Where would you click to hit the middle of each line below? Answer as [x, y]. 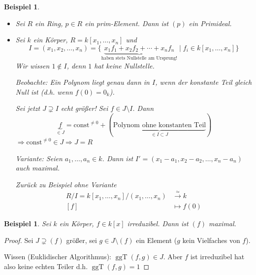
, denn [76, 65]
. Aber [173, 257]
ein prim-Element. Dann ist [127, 23]
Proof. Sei [19, 240]
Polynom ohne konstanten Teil [160, 125]
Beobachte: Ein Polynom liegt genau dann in [82, 82]
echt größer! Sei [84, 108]
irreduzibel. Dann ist [158, 223]
